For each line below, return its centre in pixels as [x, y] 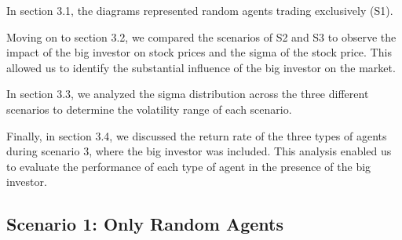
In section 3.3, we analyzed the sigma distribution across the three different [188, 94]
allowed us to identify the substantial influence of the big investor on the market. [201, 67]
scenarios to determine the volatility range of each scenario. [149, 109]
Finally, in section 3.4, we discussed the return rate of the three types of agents [197, 135]
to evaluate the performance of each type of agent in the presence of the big [189, 166]
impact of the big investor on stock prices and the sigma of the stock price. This [199, 52]
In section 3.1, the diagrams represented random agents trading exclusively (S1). [200, 10]
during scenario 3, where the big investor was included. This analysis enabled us [199, 151]
